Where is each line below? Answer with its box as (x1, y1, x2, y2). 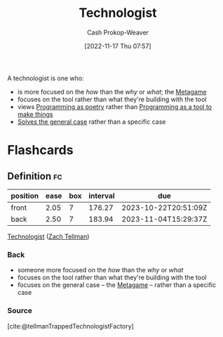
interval (88, 191, 115, 201)
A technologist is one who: (7, 74, 84, 82)
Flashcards (7, 142, 74, 158)
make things (17, 110, 53, 118)
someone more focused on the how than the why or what (17, 266, 184, 274)
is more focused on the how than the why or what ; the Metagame (17, 87, 207, 96)
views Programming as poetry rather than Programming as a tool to (17, 102, 212, 110)
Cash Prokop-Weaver (86, 28, 149, 37)
